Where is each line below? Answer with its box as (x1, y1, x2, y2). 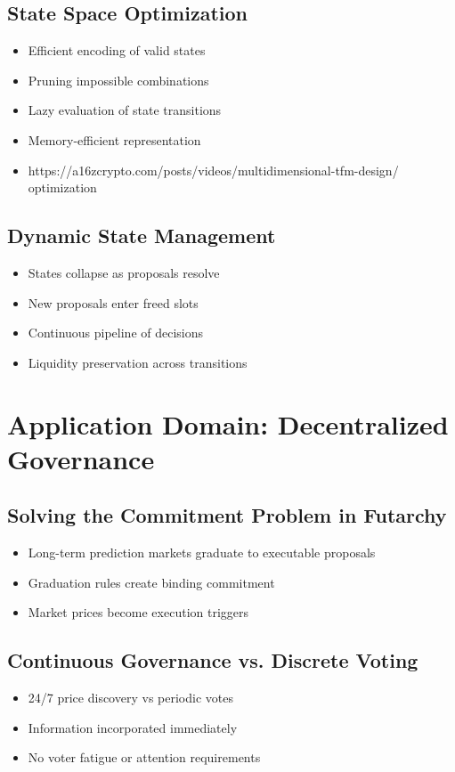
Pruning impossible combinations (28, 70, 209, 89)
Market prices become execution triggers (28, 603, 249, 622)
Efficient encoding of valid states (28, 41, 206, 60)
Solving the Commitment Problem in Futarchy (7, 501, 447, 529)
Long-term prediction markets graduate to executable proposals (28, 543, 376, 562)
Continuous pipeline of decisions (28, 323, 204, 342)
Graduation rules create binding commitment (28, 573, 275, 591)
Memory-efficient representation (28, 130, 201, 149)
